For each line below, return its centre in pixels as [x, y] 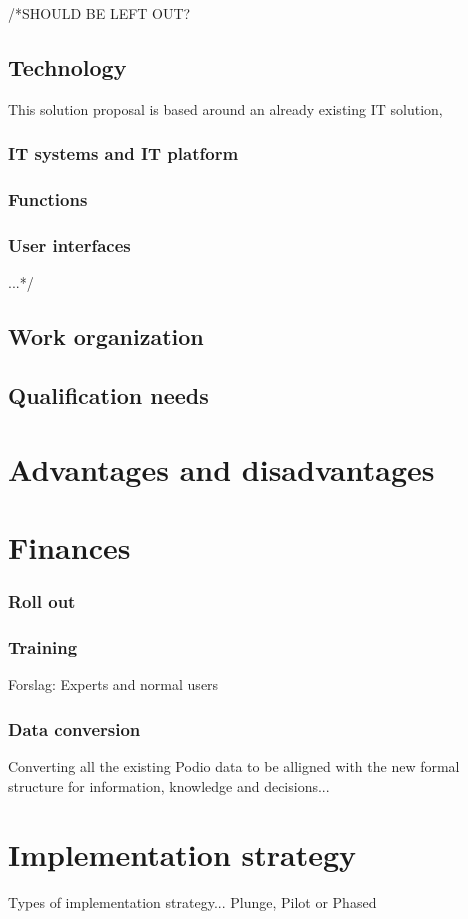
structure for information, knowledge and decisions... [169, 785]
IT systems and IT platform [123, 153]
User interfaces [69, 245]
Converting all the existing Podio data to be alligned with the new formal [234, 766]
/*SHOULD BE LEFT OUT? [99, 13]
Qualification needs [108, 395]
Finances [69, 547]
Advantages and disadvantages [221, 468]
